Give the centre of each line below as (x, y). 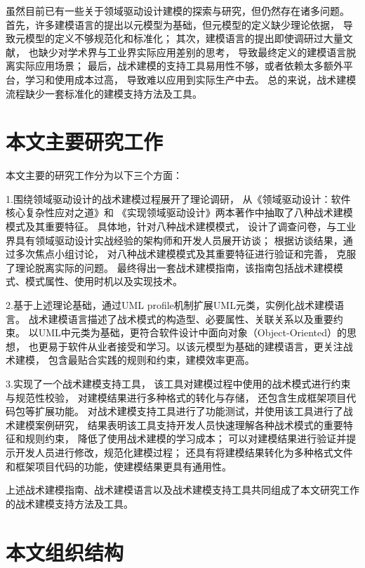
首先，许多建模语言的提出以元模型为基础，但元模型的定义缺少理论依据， (173, 24)
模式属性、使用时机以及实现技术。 (104, 281)
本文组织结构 (65, 552)
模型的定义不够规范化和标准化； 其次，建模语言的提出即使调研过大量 (184, 38)
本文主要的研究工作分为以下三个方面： (94, 175)
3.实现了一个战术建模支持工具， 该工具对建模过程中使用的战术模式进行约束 (178, 383)
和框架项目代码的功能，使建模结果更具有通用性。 (119, 466)
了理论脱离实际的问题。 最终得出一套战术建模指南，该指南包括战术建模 (170, 267)
